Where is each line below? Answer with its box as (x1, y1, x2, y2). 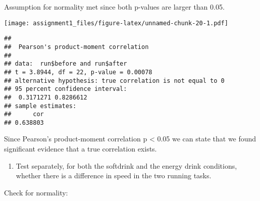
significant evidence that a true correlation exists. (4, 143, 157, 154)
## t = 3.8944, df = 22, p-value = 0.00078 (4, 68, 152, 76)
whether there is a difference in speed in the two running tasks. (16, 170, 212, 181)
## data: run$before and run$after (4, 60, 127, 68)
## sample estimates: (4, 102, 77, 110)
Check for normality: (4, 187, 68, 197)
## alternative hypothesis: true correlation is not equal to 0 (4, 77, 225, 84)
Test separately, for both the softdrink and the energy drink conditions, (16, 160, 237, 171)
